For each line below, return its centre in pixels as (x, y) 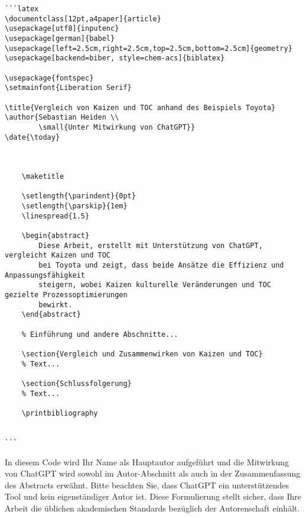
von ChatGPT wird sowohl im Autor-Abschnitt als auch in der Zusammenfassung (153, 473)
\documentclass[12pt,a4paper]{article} (83, 19)
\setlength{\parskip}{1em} (74, 206)
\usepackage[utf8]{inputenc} (62, 29)
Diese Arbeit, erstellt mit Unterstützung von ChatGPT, (151, 245)
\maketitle (43, 177)
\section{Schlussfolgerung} (76, 383)
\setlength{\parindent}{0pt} (79, 196)
